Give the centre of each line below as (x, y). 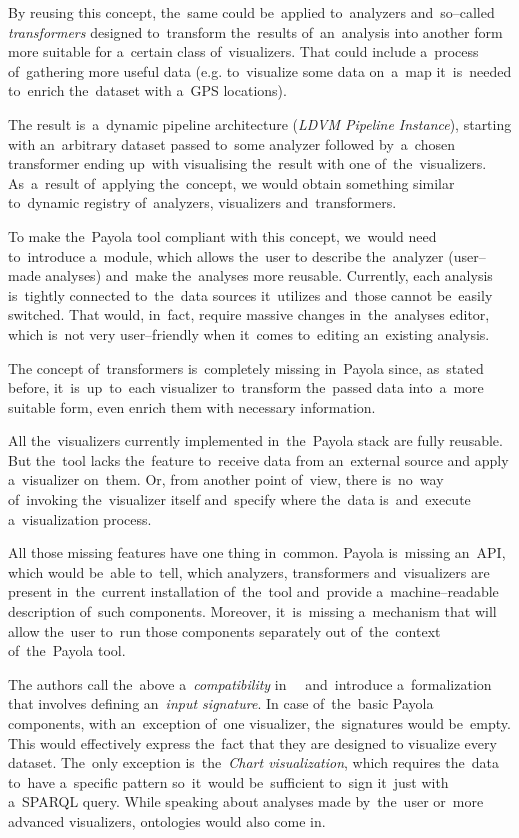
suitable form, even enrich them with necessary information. (192, 406)
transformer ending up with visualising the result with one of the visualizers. (247, 163)
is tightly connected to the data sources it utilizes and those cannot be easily (250, 294)
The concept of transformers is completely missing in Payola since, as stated (246, 367)
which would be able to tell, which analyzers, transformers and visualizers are (249, 571)
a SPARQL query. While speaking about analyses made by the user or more (246, 801)
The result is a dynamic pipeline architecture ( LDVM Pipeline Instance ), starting (260, 123)
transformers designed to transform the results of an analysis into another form (255, 31)
